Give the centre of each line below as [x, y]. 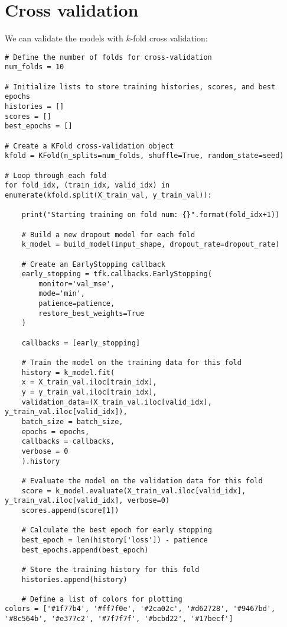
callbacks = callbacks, [68, 442]
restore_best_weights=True [92, 313]
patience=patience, [77, 304]
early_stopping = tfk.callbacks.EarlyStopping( [117, 274]
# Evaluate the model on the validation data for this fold [142, 481]
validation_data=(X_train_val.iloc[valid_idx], [117, 402]
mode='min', [62, 294]
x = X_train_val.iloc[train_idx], [89, 382]
